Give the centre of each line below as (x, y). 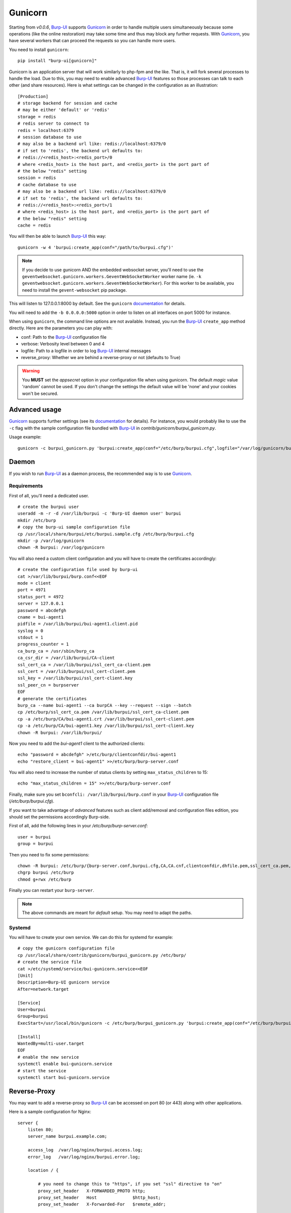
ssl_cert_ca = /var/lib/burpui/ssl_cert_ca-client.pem (84, 664)
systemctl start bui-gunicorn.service (64, 1077)
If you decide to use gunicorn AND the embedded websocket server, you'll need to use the (113, 270)
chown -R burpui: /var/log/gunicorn (61, 548)
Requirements (26, 486)
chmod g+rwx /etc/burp (45, 879)
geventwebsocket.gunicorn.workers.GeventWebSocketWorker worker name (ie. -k (112, 277)
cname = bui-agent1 (41, 617)
